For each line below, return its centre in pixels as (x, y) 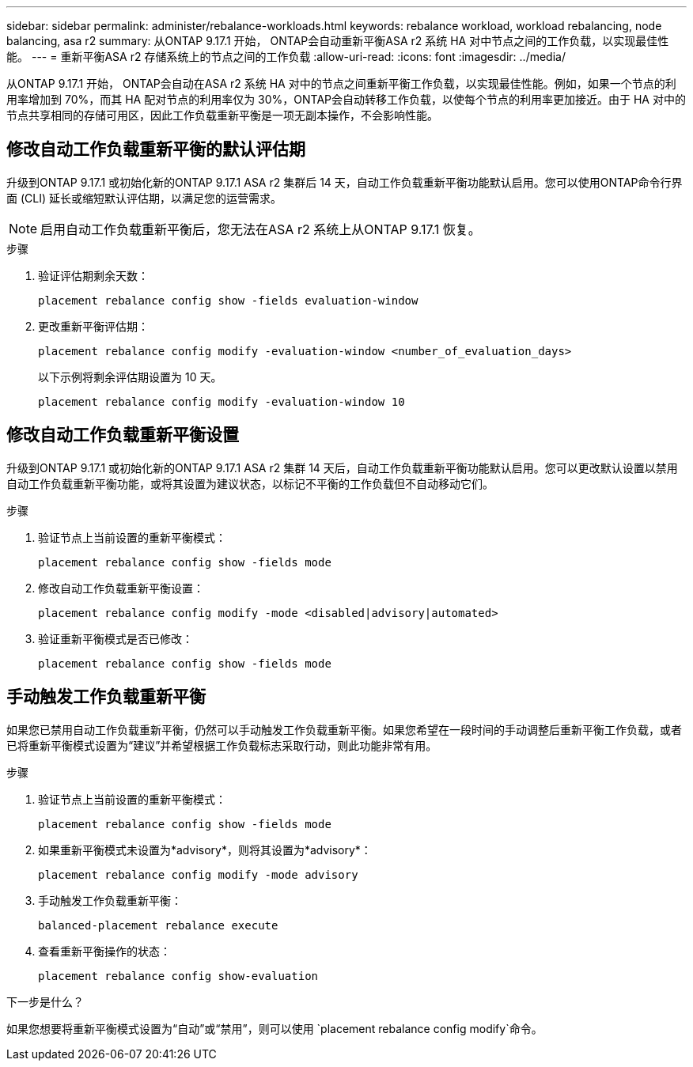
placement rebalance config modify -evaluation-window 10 (222, 401)
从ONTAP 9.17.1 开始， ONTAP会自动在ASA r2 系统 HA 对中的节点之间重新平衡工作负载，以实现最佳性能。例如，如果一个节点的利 (341, 83)
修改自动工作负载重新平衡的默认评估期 (156, 149)
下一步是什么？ (45, 1001)
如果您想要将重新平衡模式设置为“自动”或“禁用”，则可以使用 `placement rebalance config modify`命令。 (275, 1028)
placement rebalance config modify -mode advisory (198, 874)
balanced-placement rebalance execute (158, 925)
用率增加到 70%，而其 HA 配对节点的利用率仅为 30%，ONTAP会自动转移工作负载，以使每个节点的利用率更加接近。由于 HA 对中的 (346, 99)
